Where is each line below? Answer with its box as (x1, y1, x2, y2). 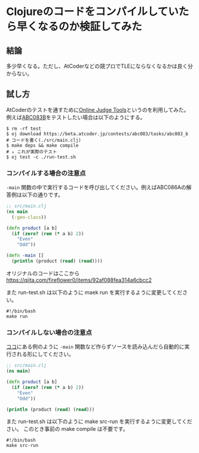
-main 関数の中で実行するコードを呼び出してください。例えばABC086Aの (6, 184, 186, 191)
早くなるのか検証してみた (17, 20, 142, 34)
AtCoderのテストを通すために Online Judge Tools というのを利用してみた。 (6, 106, 189, 113)
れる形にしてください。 (16, 351, 75, 358)
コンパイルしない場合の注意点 (6, 328, 93, 336)
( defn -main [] (6, 253, 44, 259)
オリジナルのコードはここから (6, 269, 79, 276)
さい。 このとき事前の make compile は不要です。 (6, 425, 128, 433)
